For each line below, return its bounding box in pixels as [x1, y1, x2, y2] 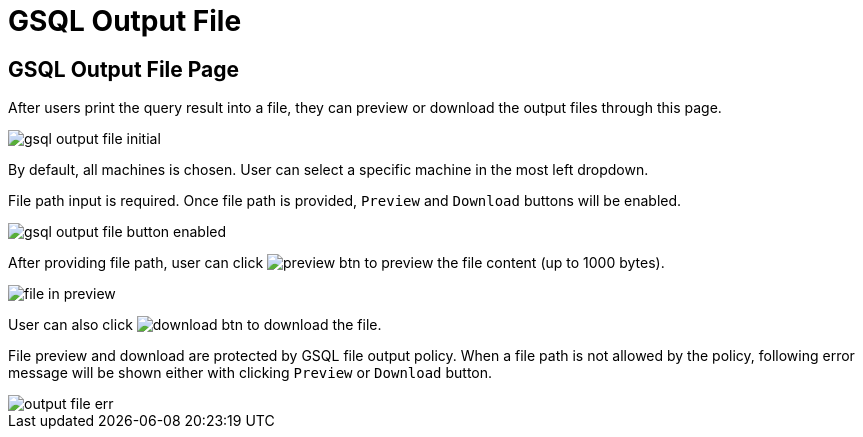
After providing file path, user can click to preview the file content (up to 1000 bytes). [8, 254, 665, 272]
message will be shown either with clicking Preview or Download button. [8, 364, 493, 382]
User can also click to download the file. [8, 316, 382, 334]
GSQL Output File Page [8, 56, 240, 82]
